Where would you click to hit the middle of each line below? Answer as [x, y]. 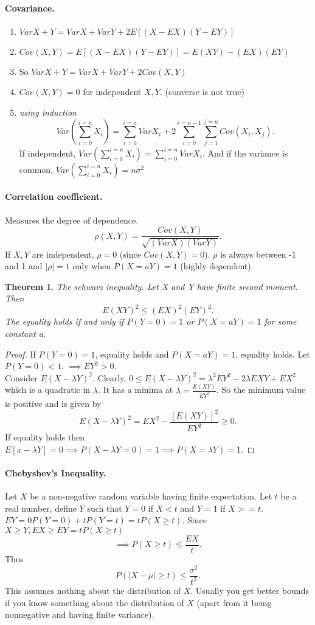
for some [280, 321]
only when [92, 266]
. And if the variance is [245, 153]
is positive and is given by [53, 403]
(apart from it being [234, 602]
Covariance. [30, 8]
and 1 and [24, 266]
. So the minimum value [261, 390]
